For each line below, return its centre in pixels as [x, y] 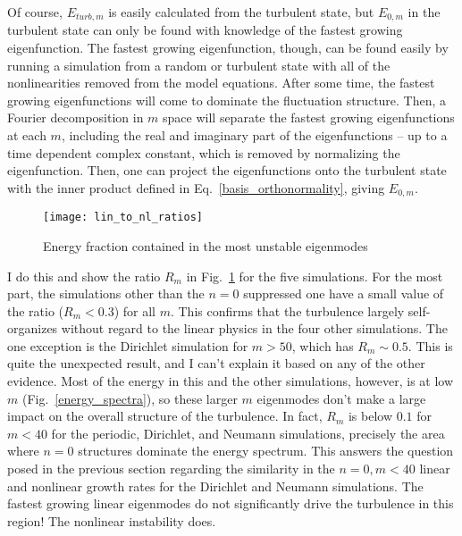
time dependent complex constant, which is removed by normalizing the [204, 152]
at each [27, 135]
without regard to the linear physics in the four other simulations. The [254, 328]
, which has [323, 345]
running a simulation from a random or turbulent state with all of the [199, 65]
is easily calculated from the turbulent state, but [241, 12]
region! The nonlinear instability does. [112, 520]
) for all [134, 310]
